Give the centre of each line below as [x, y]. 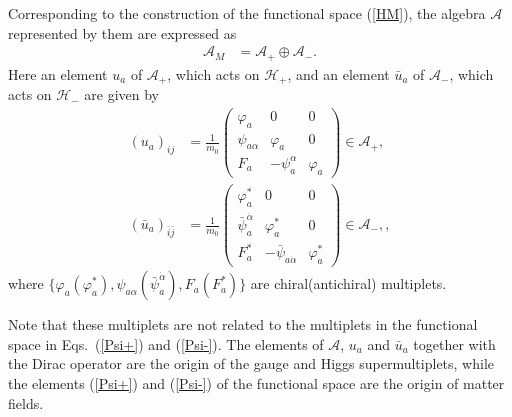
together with [454, 343]
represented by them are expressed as [122, 32]
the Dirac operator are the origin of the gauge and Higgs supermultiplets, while [251, 363]
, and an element [338, 73]
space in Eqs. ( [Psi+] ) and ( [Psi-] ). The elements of [166, 343]
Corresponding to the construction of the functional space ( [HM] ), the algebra [247, 13]
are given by [121, 94]
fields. [26, 402]
